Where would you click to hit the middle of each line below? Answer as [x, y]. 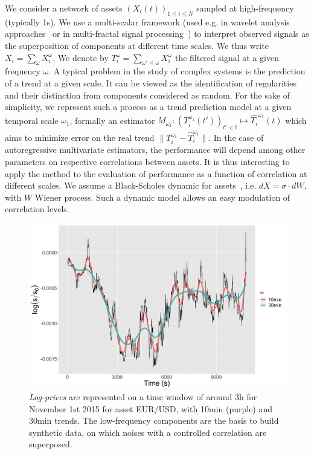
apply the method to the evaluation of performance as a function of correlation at [156, 173]
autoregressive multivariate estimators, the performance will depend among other [155, 150]
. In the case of [236, 137]
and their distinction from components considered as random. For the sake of [148, 95]
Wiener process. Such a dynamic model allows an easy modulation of [162, 197]
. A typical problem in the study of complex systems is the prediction [177, 71]
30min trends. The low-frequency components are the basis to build [154, 420]
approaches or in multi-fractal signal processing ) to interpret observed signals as [157, 34]
